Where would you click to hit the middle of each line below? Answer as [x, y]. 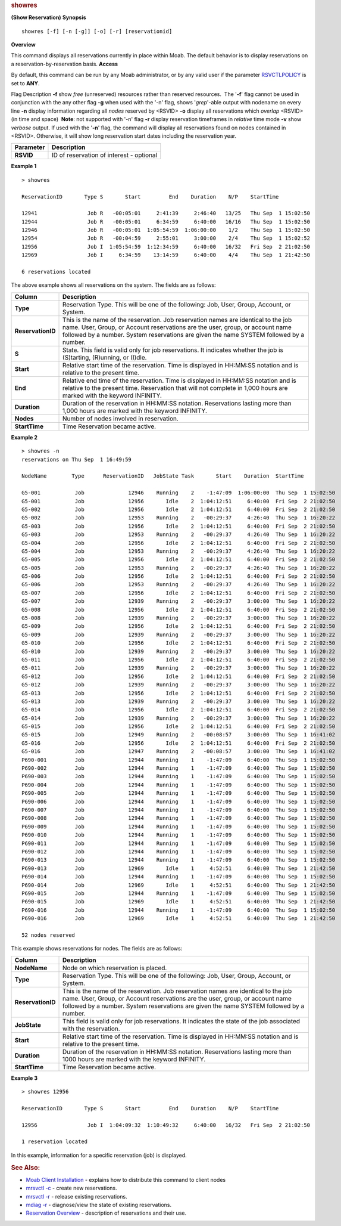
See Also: [26, 1168]
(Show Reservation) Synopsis [49, 17]
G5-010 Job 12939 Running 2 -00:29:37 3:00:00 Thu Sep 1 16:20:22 [179, 651]
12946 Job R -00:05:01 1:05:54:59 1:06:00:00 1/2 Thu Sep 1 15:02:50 [166, 230]
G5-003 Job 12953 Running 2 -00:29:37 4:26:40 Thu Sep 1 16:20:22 [179, 535]
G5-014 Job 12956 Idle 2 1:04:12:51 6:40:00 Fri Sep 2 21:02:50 [179, 710]
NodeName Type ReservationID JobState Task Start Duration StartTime [163, 476]
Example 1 [24, 166]
